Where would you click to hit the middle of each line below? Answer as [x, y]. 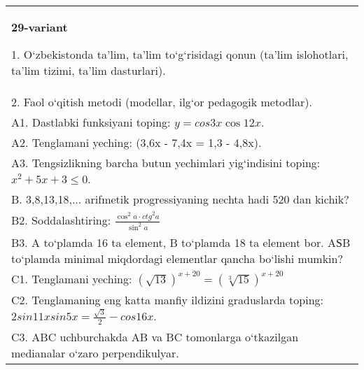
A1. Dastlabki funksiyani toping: [91, 122]
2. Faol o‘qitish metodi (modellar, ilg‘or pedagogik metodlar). [162, 102]
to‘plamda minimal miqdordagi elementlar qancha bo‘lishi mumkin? [177, 259]
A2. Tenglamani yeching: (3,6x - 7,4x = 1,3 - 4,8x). [136, 142]
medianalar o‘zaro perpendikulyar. [95, 353]
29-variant [40, 27]
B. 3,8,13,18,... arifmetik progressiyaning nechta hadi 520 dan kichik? [180, 199]
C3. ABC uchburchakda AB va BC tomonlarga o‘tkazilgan [155, 336]
